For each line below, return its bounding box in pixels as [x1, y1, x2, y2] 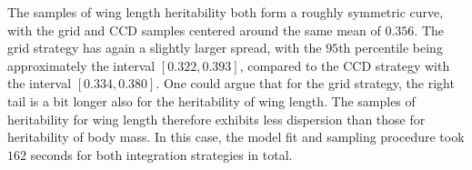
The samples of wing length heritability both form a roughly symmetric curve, [7, 3, 444, 21]
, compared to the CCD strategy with [239, 55, 450, 75]
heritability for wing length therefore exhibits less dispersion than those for [7, 109, 426, 128]
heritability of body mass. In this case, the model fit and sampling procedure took [7, 127, 465, 146]
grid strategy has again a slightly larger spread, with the [7, 38, 322, 57]
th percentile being [338, 38, 443, 57]
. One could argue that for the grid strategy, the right [156, 74, 455, 93]
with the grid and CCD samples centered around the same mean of [7, 20, 381, 39]
